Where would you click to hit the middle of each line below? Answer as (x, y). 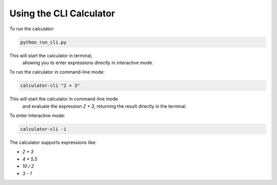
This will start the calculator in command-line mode (64, 99)
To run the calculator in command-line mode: (57, 72)
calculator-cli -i (43, 129)
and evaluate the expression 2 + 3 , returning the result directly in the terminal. (105, 106)
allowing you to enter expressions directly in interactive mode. (88, 63)
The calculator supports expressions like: (53, 142)
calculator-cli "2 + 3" (50, 86)
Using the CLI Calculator (62, 13)
